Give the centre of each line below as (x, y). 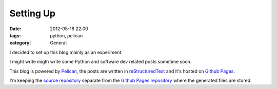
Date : (15, 29)
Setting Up (33, 13)
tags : (15, 35)
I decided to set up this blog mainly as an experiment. (66, 52)
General (58, 43)
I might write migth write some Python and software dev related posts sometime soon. (101, 62)
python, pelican (66, 35)
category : (20, 43)
